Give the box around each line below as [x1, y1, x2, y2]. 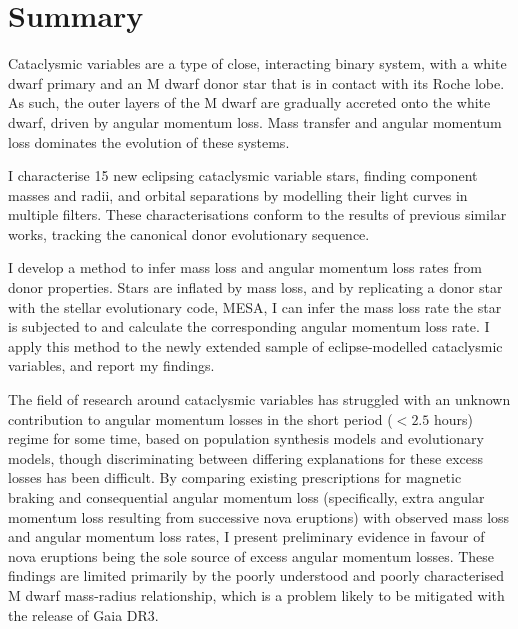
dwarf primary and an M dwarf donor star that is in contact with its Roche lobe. [8, 72, 505, 93]
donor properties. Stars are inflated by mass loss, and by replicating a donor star [8, 277, 503, 298]
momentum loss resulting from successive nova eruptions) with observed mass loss [8, 506, 510, 527]
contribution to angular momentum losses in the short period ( [8, 408, 393, 429]
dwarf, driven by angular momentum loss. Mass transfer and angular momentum [8, 111, 502, 132]
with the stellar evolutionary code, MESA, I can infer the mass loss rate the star [8, 296, 502, 317]
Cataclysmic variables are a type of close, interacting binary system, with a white [8, 53, 507, 74]
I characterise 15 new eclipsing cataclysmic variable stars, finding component [8, 165, 478, 186]
